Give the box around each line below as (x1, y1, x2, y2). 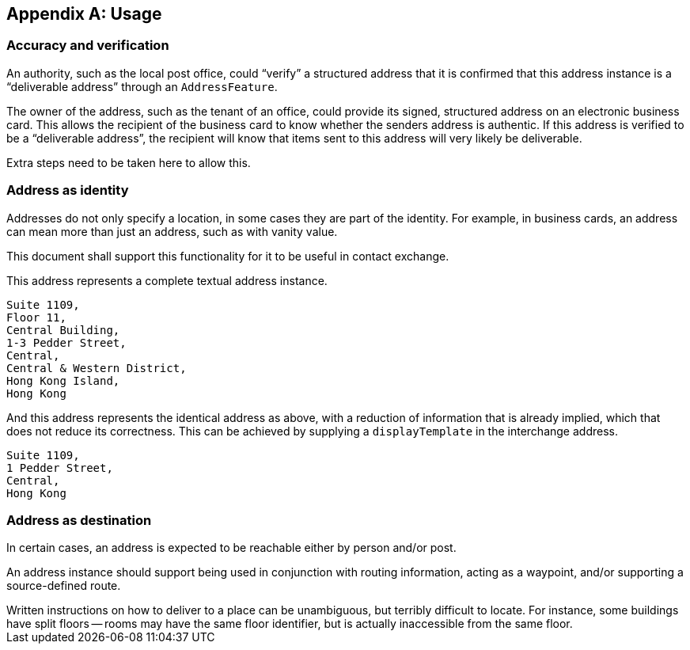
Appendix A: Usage (6, 4, 162, 24)
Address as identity (6, 182, 129, 199)
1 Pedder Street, (6, 461, 113, 474)
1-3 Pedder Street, (6, 336, 127, 349)
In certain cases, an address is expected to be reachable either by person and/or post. (6, 541, 457, 555)
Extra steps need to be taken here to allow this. (6, 155, 251, 169)
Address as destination (6, 511, 152, 528)
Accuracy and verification (6, 37, 169, 54)
